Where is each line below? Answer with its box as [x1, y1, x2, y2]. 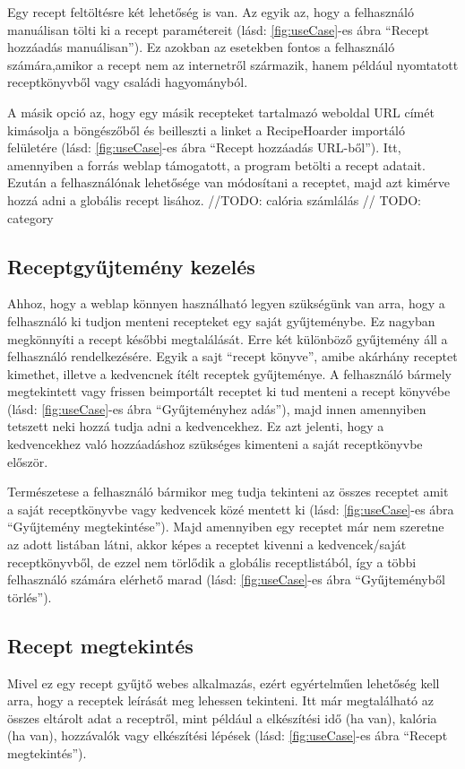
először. [7, 452, 48, 471]
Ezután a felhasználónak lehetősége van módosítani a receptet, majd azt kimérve [7, 173, 450, 192]
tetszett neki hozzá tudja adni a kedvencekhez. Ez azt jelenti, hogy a [7, 417, 384, 436]
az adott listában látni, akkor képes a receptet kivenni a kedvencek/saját [7, 535, 407, 554]
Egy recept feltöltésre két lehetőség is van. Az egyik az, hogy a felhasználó [7, 3, 414, 21]
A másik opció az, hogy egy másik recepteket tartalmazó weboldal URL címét [7, 102, 435, 121]
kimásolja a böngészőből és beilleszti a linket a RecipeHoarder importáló [7, 120, 405, 139]
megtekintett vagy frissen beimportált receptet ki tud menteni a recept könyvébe [7, 382, 451, 401]
